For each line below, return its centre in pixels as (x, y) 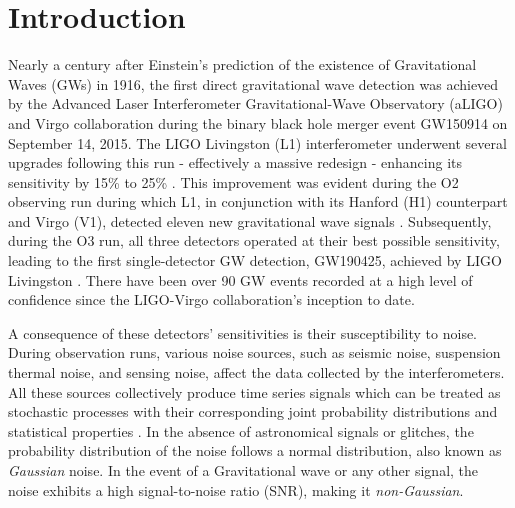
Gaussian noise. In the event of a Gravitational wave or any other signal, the (243, 470)
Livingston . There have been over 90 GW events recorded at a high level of (240, 279)
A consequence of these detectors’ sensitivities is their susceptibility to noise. (243, 332)
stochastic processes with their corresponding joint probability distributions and (253, 411)
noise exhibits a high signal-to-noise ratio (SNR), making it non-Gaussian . (236, 489)
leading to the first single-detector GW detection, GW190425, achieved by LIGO (255, 260)
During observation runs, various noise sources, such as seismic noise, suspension (254, 352)
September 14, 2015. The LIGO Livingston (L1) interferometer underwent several (257, 142)
